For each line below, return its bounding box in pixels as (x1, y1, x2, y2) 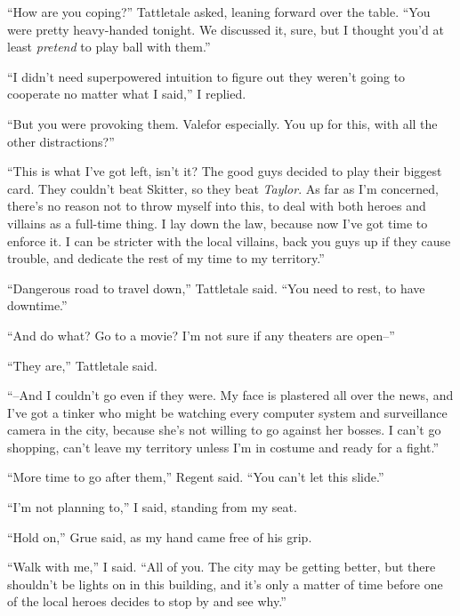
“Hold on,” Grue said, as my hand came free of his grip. (7, 527, 312, 546)
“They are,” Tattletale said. (7, 356, 157, 374)
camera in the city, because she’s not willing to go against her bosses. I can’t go (7, 420, 441, 439)
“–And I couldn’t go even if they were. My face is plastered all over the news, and (7, 386, 454, 404)
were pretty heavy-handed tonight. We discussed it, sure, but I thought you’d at (7, 20, 444, 38)
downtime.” (7, 296, 68, 315)
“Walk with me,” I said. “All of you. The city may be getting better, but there (7, 557, 436, 576)
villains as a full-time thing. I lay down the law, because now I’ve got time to (7, 213, 428, 232)
